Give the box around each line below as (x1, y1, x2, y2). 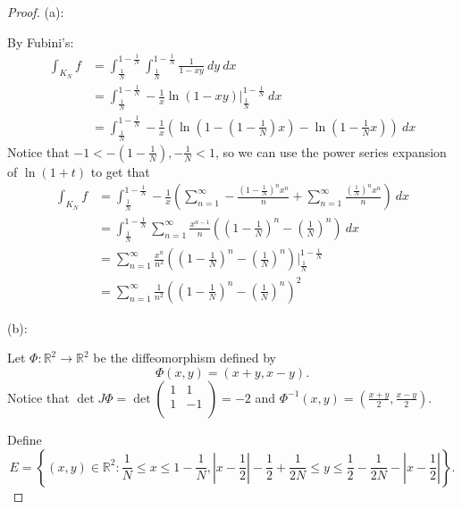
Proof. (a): (7, 3, 64, 21)
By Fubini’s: (7, 32, 74, 51)
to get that (90, 162, 150, 180)
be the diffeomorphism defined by (93, 348, 277, 367)
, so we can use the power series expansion (214, 142, 447, 161)
